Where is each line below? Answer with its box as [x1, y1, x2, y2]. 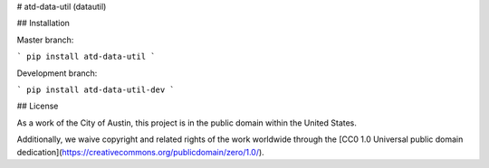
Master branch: [16, 34, 74, 45]
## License [16, 100, 59, 112]
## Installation [16, 18, 70, 29]
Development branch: [16, 68, 98, 79]
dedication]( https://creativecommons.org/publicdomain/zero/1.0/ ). [16, 146, 264, 157]
